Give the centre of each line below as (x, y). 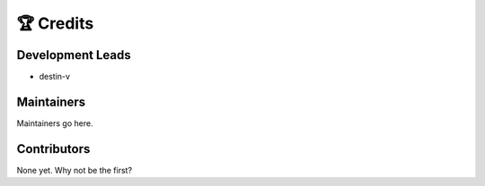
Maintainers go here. (55, 123)
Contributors (53, 149)
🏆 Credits (55, 23)
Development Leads (74, 55)
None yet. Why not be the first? (75, 170)
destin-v (55, 77)
